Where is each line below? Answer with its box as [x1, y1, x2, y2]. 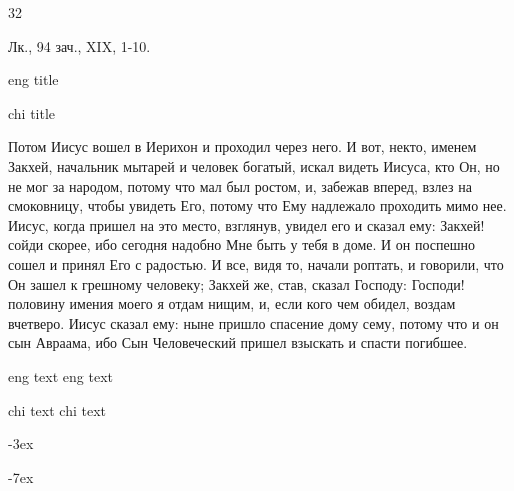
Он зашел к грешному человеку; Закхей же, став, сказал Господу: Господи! [8, 273, 465, 294]
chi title [8, 102, 56, 123]
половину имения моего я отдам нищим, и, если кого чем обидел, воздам [8, 293, 456, 314]
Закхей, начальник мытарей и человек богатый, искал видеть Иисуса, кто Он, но [8, 155, 500, 176]
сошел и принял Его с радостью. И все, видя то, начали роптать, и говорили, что [8, 253, 504, 274]
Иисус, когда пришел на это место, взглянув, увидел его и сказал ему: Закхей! [8, 214, 485, 235]
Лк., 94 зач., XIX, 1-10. [8, 35, 151, 56]
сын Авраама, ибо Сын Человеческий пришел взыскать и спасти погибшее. [8, 332, 468, 353]
